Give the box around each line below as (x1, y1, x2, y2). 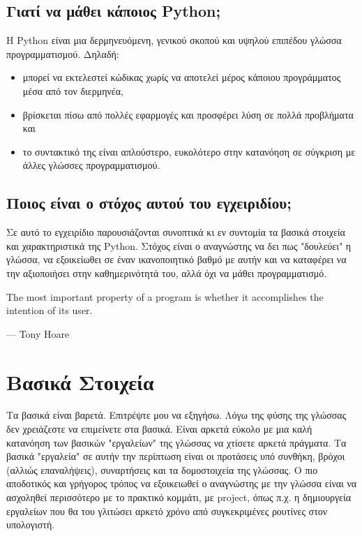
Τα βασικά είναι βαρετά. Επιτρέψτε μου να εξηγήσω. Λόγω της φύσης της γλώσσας (6, 408, 347, 422)
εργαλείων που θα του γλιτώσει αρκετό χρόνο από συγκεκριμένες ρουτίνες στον (6, 503, 328, 518)
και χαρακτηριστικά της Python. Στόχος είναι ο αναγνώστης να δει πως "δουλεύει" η (6, 238, 352, 253)
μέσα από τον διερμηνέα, (22, 83, 123, 98)
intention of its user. (6, 303, 93, 318)
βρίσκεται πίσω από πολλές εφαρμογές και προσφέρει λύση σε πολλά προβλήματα (22, 107, 354, 121)
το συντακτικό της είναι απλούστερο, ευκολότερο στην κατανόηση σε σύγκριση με (22, 144, 356, 158)
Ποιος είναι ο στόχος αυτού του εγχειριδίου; (6, 192, 292, 214)
